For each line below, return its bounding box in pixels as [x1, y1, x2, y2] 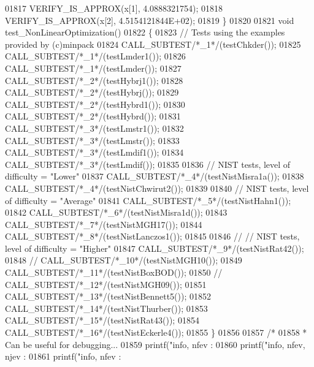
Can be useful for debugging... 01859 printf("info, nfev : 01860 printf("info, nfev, [5, 338, 305, 350]
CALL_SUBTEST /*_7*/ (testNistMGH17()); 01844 [5, 218, 202, 230]
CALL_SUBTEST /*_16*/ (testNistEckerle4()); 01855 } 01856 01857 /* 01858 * [5, 326, 307, 339]
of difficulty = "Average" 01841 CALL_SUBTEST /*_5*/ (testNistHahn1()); [5, 194, 291, 206]
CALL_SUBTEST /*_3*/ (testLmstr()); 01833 [5, 134, 180, 146]
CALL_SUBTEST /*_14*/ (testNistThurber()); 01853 [5, 301, 208, 314]
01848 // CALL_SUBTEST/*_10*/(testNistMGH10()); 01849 [5, 254, 242, 267]
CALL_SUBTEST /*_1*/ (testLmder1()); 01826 [5, 50, 186, 62]
